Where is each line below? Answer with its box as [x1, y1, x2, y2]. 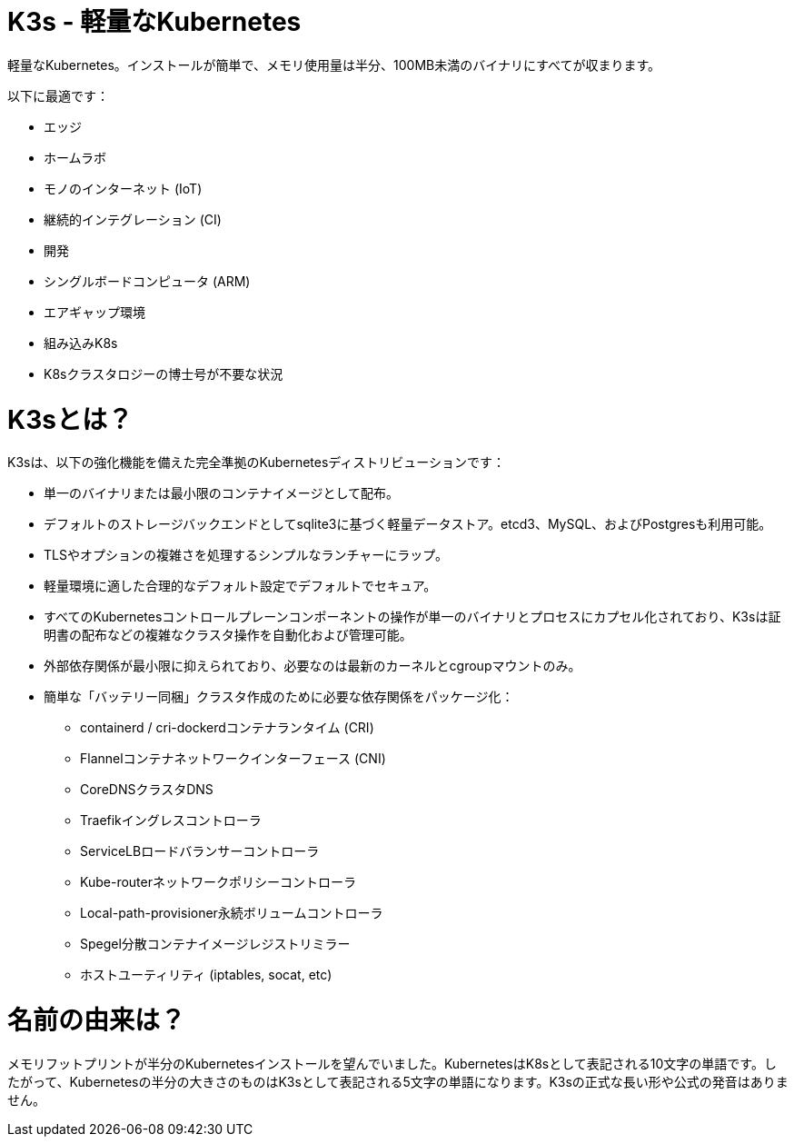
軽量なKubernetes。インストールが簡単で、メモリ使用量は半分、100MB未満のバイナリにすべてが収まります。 [7, 56, 661, 73]
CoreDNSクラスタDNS [80, 781, 213, 798]
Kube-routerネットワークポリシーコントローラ [80, 874, 356, 890]
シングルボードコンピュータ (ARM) [44, 273, 251, 289]
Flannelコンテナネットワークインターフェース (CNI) [80, 751, 386, 767]
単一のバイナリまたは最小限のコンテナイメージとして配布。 [44, 485, 400, 502]
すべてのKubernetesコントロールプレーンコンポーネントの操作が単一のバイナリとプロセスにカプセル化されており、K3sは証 [44, 609, 781, 625]
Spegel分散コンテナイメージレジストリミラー [80, 936, 351, 952]
